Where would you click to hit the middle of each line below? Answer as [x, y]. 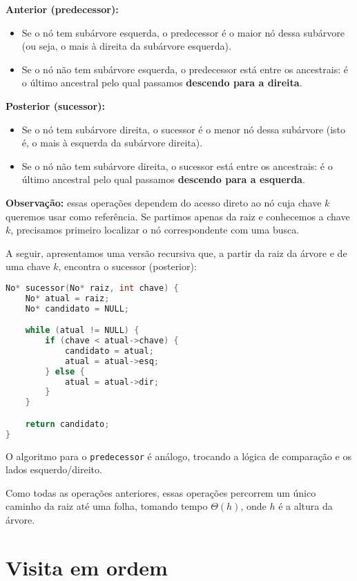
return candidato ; [67, 424]
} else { [65, 371]
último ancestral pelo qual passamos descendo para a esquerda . [163, 179]
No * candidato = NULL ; [77, 308]
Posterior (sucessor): [55, 105]
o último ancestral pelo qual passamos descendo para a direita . [162, 83]
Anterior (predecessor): [62, 9]
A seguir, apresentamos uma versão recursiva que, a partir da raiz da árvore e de [176, 253]
